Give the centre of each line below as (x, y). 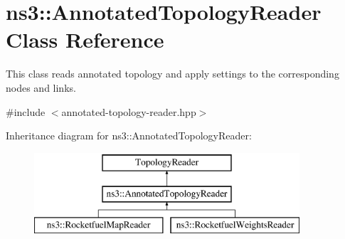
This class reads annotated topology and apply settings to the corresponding (172, 74)
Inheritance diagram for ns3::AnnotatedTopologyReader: (129, 136)
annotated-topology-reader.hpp (129, 111)
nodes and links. (41, 87)
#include (26, 111)
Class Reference (85, 39)
